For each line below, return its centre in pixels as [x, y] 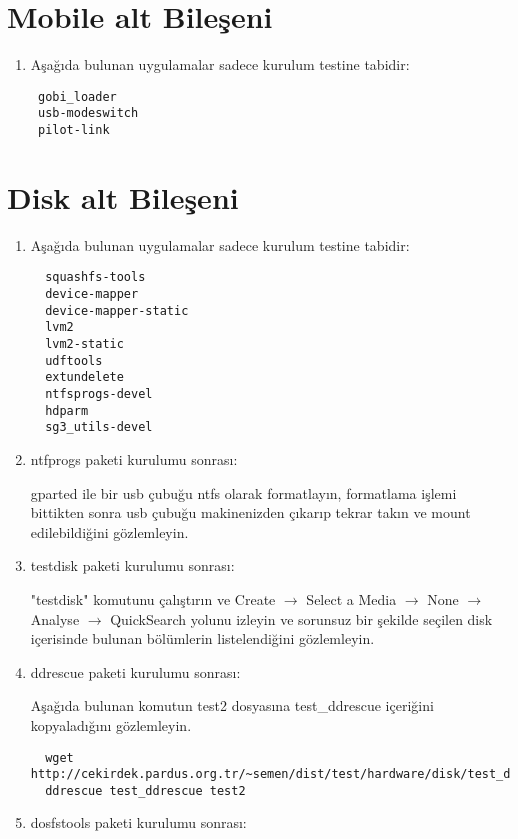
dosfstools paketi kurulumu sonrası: [138, 822]
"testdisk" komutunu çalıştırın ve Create [153, 598]
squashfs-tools [95, 277]
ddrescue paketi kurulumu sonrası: [135, 671]
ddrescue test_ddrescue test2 [145, 790]
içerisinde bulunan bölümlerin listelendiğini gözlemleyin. [202, 638]
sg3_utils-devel [99, 427]
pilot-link [73, 130]
